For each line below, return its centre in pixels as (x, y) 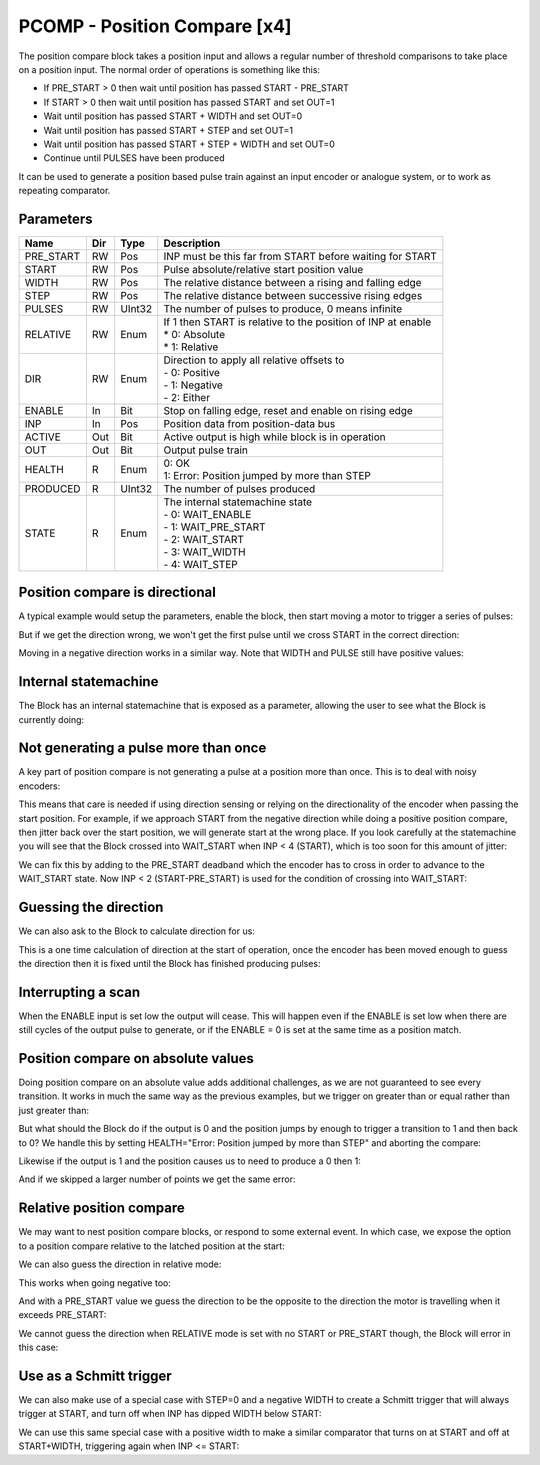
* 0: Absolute (194, 334)
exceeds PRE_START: (62, 1315)
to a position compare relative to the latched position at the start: (151, 1246)
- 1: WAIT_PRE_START (214, 527)
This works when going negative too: (95, 1282)
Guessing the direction (91, 907)
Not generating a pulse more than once (142, 748)
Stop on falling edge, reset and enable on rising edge (288, 410)
